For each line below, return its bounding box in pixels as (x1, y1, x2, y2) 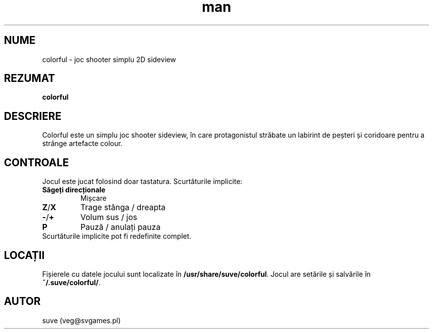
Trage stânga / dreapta (80, 202, 166, 213)
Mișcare (80, 194, 107, 203)
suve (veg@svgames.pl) (42, 316, 121, 325)
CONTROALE (4, 156, 69, 169)
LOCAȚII (4, 249, 45, 261)
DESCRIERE (4, 110, 62, 122)
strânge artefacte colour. (42, 139, 123, 148)
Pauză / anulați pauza (80, 222, 161, 232)
